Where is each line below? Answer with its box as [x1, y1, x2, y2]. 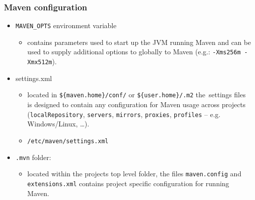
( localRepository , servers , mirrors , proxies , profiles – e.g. [27, 109, 221, 119]
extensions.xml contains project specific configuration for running [27, 178, 229, 188]
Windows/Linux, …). [27, 119, 90, 129]
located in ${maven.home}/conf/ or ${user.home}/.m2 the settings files [27, 89, 246, 100]
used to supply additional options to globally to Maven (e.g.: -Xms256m [27, 46, 241, 57]
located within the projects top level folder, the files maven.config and [27, 168, 242, 179]
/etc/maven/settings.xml [27, 137, 109, 145]
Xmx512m [27, 59, 52, 66]
